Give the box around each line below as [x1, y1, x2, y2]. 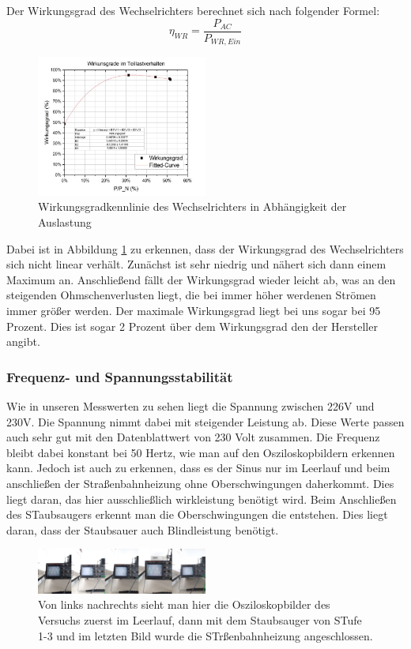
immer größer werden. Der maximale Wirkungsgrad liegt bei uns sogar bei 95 [6, 302, 381, 318]
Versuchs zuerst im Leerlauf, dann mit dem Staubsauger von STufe [38, 612, 362, 628]
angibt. [6, 333, 40, 350]
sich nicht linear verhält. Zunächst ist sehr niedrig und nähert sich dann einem [6, 256, 386, 272]
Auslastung [38, 214, 92, 230]
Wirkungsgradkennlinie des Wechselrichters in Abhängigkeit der [38, 198, 347, 215]
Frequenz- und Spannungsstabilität [6, 366, 233, 386]
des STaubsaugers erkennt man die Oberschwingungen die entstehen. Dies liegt [6, 506, 388, 523]
